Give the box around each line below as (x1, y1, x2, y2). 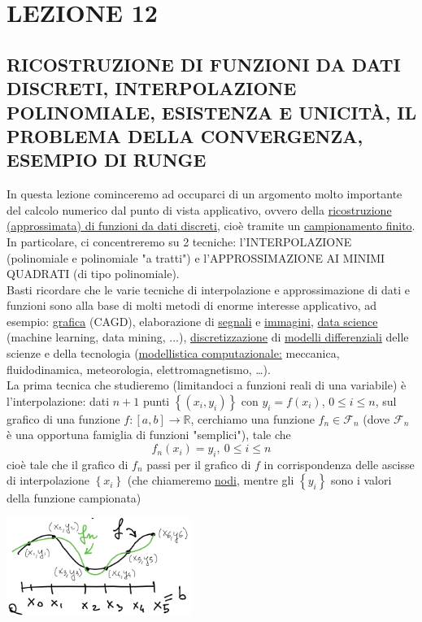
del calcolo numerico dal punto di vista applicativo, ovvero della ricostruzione (7, 201, 392, 218)
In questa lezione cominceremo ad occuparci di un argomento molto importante (7, 185, 402, 202)
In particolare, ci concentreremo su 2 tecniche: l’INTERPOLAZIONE (7, 233, 352, 250)
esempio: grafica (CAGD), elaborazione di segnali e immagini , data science (7, 312, 378, 329)
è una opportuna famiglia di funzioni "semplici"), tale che (7, 426, 291, 443)
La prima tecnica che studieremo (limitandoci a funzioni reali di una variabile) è (7, 376, 407, 394)
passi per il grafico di (146, 455, 251, 472)
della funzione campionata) (7, 489, 141, 507)
